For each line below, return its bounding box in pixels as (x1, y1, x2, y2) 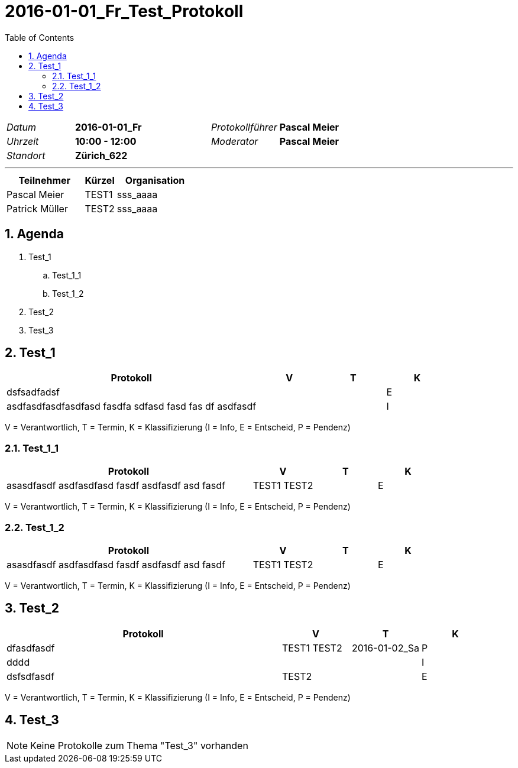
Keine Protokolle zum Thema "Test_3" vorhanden (30, 739, 248, 751)
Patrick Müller (7, 202, 68, 215)
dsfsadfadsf (7, 386, 60, 398)
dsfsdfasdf (7, 670, 54, 682)
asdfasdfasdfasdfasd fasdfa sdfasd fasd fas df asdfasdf (7, 400, 257, 413)
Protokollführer (211, 121, 277, 133)
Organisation (125, 174, 185, 186)
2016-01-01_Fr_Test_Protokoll (5, 1, 244, 21)
